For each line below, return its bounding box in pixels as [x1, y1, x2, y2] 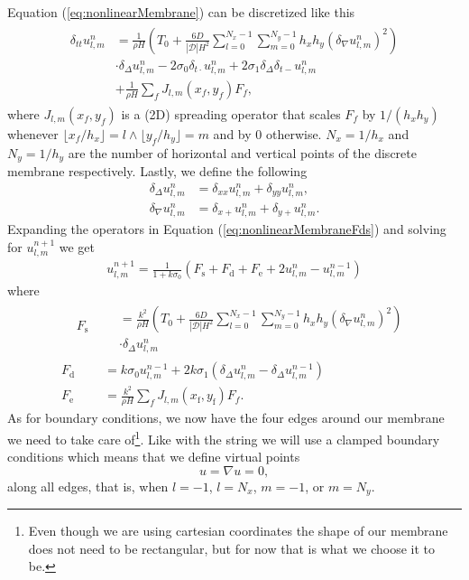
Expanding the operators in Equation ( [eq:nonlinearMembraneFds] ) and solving [7, 220, 446, 239]
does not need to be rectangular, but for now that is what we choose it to [28, 538, 436, 557]
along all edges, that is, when [7, 476, 169, 495]
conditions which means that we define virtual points [7, 447, 300, 466]
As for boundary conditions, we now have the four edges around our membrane [7, 408, 445, 427]
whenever [7, 124, 59, 143]
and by [213, 124, 252, 143]
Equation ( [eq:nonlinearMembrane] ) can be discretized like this [7, 3, 355, 21]
